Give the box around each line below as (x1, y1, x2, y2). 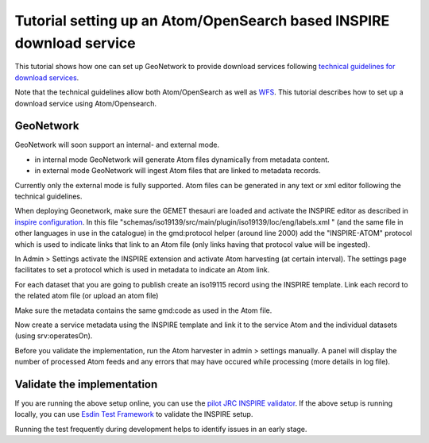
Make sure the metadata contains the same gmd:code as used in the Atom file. (14, 306, 272, 315)
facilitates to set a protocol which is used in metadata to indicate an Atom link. (14, 265, 270, 275)
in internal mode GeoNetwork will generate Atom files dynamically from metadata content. (34, 155, 330, 164)
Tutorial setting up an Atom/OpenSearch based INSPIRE (14, 12, 390, 29)
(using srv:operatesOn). (14, 331, 93, 341)
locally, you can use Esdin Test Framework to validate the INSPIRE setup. (14, 410, 253, 419)
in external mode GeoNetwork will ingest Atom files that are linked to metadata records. (34, 166, 321, 175)
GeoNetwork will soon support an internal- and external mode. (14, 140, 220, 150)
